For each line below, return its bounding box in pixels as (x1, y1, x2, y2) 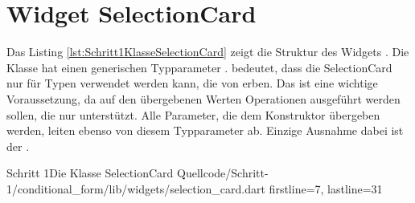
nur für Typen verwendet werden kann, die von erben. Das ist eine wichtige (6, 75, 378, 91)
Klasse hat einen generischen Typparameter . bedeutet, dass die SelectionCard (6, 59, 392, 75)
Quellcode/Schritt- (177, 164, 269, 181)
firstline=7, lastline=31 (269, 180, 383, 197)
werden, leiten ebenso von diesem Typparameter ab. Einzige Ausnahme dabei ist (6, 122, 404, 139)
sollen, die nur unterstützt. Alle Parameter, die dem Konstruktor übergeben (6, 106, 380, 123)
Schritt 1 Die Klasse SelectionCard (6, 164, 174, 181)
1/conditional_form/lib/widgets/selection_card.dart (6, 180, 265, 197)
